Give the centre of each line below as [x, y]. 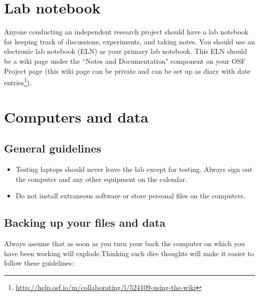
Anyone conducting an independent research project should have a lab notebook [126, 32]
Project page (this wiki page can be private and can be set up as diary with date [127, 71]
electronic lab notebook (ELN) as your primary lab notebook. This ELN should [126, 51]
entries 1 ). [18, 81]
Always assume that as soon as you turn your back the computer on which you [125, 243]
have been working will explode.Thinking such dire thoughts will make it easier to [129, 253]
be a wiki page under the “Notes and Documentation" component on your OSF [125, 61]
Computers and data [76, 116]
